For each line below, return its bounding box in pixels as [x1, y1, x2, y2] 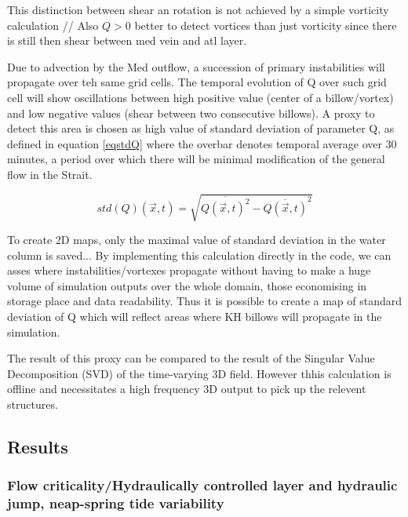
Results [7, 435, 68, 458]
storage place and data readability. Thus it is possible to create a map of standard [7, 293, 403, 309]
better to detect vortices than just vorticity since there [134, 16, 397, 33]
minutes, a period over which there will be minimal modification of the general [7, 151, 385, 167]
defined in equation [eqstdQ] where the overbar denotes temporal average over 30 [7, 135, 397, 151]
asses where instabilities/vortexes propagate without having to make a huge [7, 262, 371, 279]
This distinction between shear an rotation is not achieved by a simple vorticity [7, 2, 389, 17]
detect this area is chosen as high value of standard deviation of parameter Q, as [7, 120, 395, 137]
